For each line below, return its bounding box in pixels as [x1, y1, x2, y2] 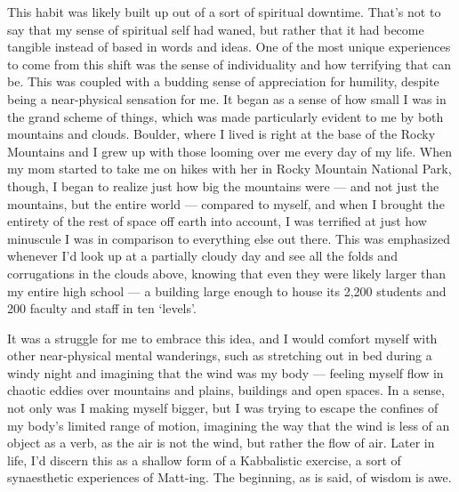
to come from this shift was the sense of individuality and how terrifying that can [7, 54, 452, 73]
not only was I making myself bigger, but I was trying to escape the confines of [7, 399, 439, 417]
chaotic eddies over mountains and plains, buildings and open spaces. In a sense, [7, 381, 445, 399]
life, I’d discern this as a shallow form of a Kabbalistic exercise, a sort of [7, 450, 401, 469]
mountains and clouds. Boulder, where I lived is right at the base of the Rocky [7, 125, 436, 143]
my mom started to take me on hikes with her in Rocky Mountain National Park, [7, 159, 452, 178]
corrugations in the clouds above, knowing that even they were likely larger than [7, 263, 447, 282]
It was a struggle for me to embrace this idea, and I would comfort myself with [7, 328, 438, 347]
